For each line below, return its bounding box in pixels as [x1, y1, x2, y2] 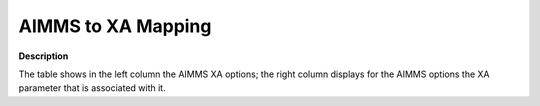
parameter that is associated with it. [18, 82, 166, 94]
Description [18, 50, 69, 62]
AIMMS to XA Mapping [18, 15, 212, 37]
